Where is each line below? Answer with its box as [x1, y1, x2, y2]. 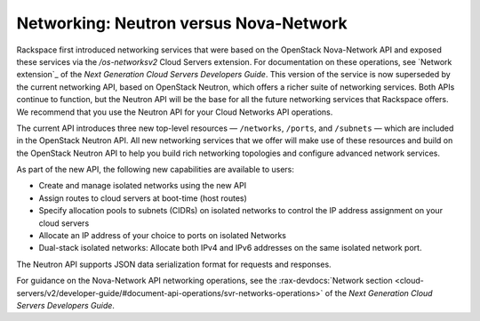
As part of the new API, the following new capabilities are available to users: [16, 165, 295, 175]
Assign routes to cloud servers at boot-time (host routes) [38, 192, 248, 204]
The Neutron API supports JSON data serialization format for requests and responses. [16, 259, 332, 269]
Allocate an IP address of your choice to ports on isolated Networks [38, 230, 286, 241]
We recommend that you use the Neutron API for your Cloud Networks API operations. [16, 107, 333, 117]
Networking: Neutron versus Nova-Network [16, 13, 348, 33]
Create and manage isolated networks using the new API [38, 181, 247, 191]
